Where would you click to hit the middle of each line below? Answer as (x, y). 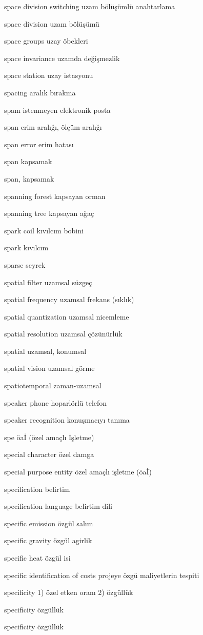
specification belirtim (37, 489)
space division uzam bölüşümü (52, 23)
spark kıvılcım (26, 247)
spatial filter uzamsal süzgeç (48, 282)
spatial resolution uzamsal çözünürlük (63, 334)
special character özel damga (49, 454)
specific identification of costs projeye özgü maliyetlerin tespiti (102, 575)
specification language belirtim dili (58, 506)
